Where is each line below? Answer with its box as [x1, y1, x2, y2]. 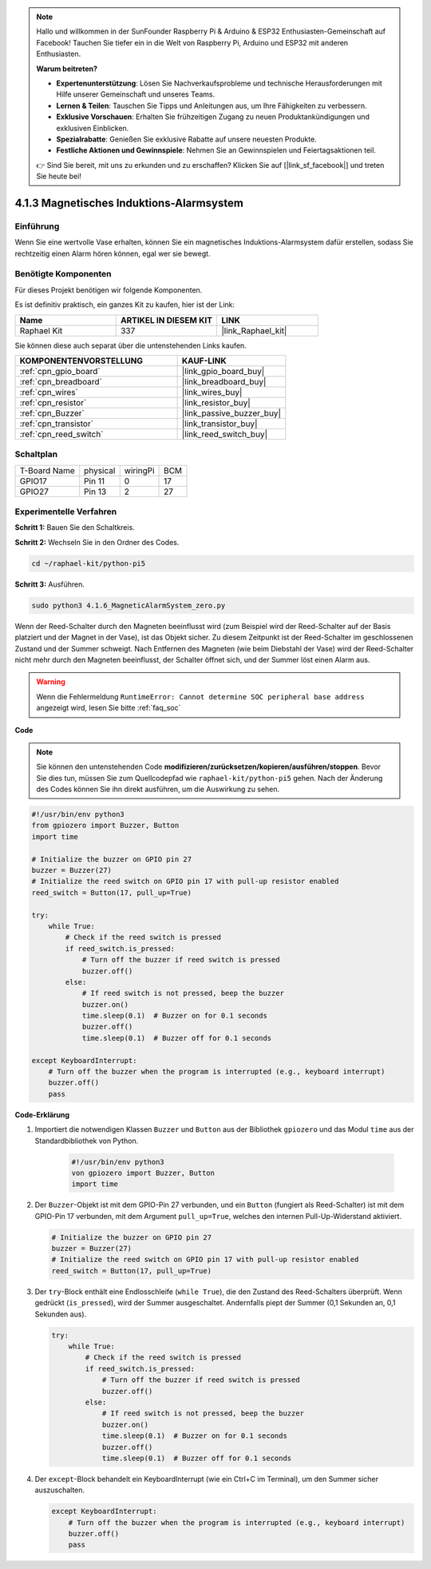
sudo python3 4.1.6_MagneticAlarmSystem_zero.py [31, 600, 226, 610]
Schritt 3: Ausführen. [14, 579, 85, 589]
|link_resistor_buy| [181, 396, 251, 408]
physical [84, 464, 116, 476]
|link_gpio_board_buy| [181, 365, 265, 376]
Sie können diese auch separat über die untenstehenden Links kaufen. [14, 340, 247, 350]
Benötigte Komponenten [14, 269, 112, 280]
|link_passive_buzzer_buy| [181, 408, 281, 419]
